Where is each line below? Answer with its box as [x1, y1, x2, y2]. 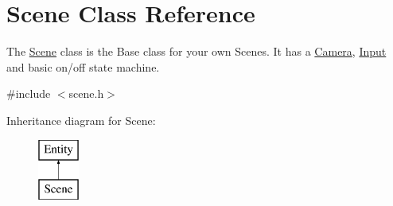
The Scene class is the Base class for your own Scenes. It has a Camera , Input [6, 43, 387, 60]
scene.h [68, 85, 104, 102]
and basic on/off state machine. [6, 58, 160, 75]
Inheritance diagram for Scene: [6, 111, 156, 128]
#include [6, 85, 51, 102]
